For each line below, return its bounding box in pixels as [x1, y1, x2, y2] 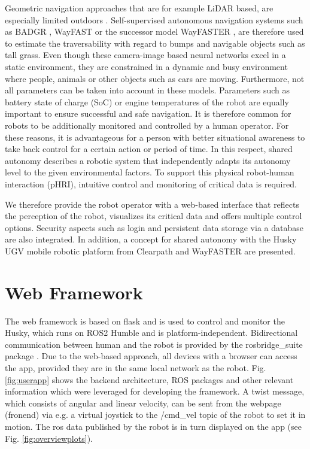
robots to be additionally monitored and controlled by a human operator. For [5, 119, 289, 131]
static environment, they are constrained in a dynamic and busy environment [5, 60, 288, 72]
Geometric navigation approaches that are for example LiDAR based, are [5, 2, 273, 14]
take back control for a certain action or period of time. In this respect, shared [5, 142, 293, 155]
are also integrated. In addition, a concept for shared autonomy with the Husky [5, 233, 297, 245]
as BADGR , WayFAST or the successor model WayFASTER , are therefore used [5, 25, 304, 38]
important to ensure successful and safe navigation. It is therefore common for [5, 107, 291, 120]
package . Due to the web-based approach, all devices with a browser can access [5, 350, 297, 362]
